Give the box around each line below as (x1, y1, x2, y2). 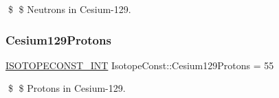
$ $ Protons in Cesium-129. (8, 81, 126, 95)
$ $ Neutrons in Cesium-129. (8, 2, 131, 16)
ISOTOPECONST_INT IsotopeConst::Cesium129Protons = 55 (5, 58, 274, 72)
